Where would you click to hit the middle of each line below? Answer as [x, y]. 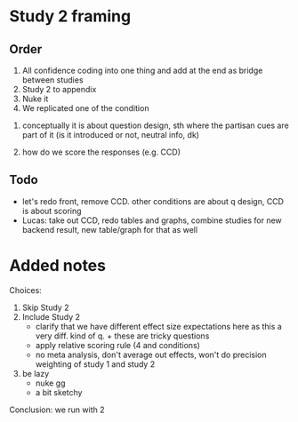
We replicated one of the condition [85, 108]
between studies [52, 80]
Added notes [58, 266]
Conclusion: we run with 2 [57, 410]
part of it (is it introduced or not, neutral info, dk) [111, 135]
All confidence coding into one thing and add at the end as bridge [142, 70]
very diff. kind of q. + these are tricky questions [122, 336]
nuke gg [50, 383]
